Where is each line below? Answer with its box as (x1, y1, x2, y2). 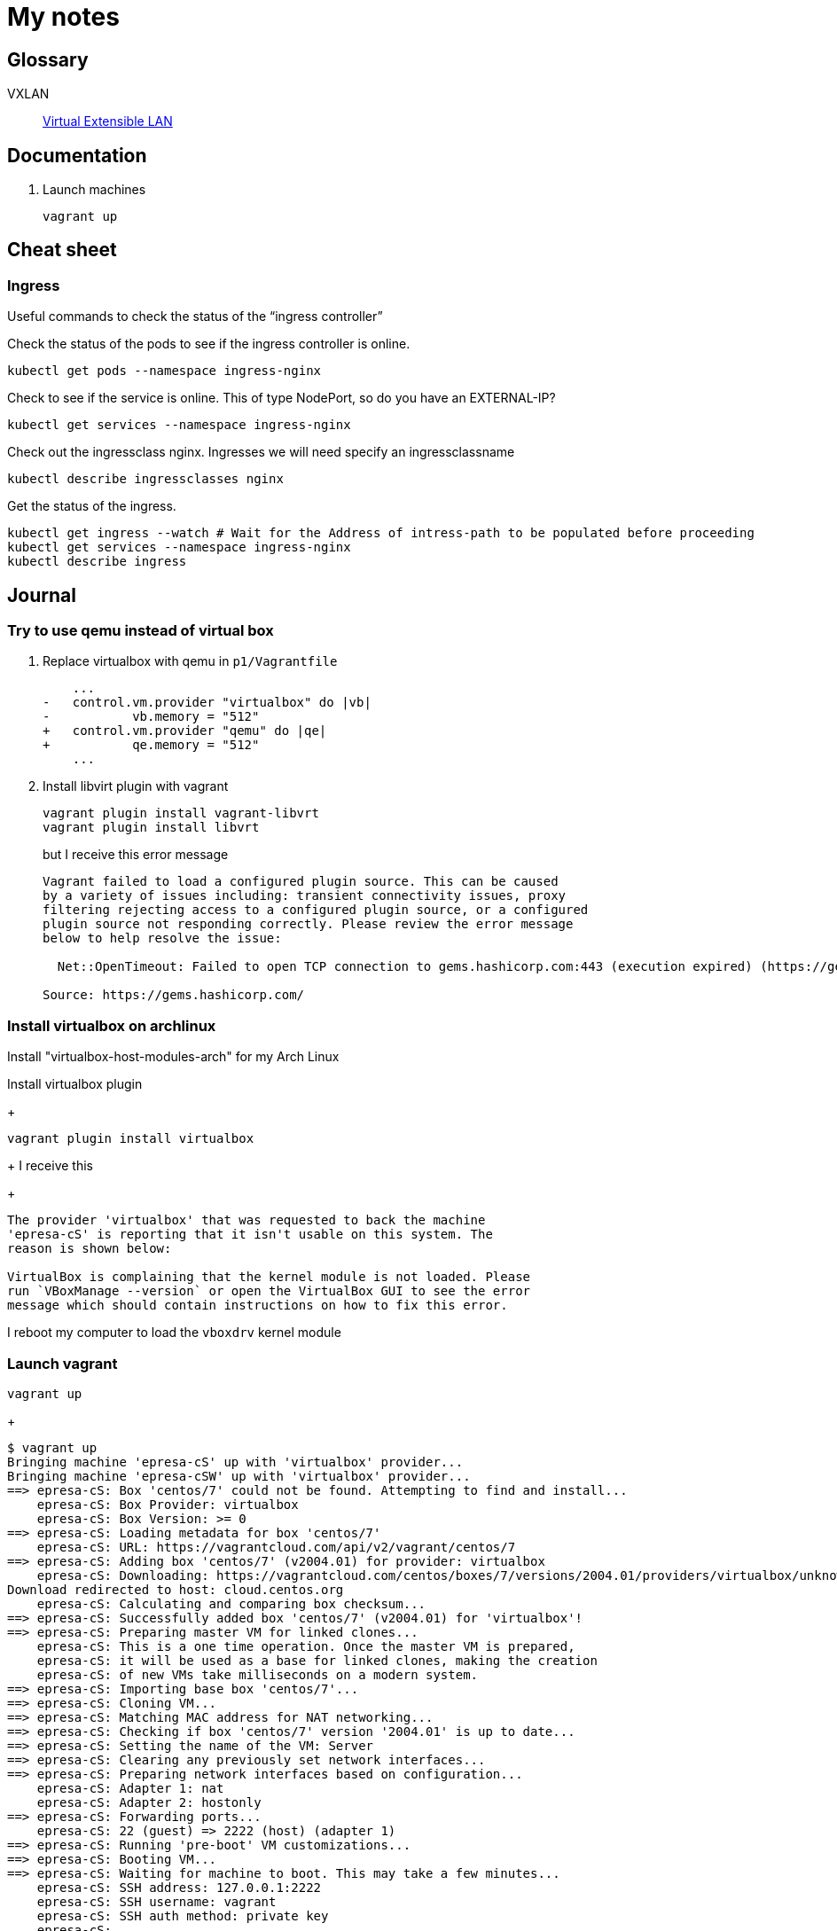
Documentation (7, 144, 147, 167)
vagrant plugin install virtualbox (7, 1131, 254, 1146)
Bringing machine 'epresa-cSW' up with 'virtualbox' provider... (7, 1468, 471, 1483)
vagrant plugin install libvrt (43, 820, 260, 835)
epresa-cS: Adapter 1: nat (36, 1780, 224, 1795)
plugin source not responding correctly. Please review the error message (43, 917, 574, 932)
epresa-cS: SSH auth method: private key (36, 1908, 329, 1923)
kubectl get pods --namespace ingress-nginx (7, 364, 322, 379)
